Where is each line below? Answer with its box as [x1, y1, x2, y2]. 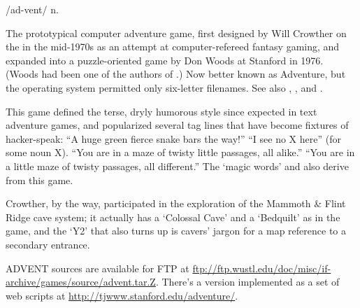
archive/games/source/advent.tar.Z [6, 274, 156, 289]
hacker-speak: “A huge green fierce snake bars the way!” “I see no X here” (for [6, 131, 341, 146]
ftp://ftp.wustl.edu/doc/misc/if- [192, 260, 331, 275]
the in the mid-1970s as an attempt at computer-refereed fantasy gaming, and [6, 39, 340, 54]
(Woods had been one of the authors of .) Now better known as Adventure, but [6, 66, 346, 81]
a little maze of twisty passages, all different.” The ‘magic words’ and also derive [6, 158, 349, 173]
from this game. [6, 172, 73, 187]
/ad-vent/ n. [6, 2, 59, 16]
